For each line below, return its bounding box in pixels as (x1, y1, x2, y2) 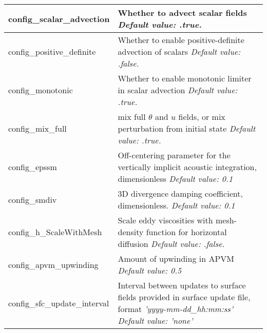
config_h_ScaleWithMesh (8, 226, 102, 238)
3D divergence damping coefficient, (118, 188, 243, 199)
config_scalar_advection (8, 12, 110, 25)
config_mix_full (8, 122, 67, 134)
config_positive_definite (8, 46, 96, 57)
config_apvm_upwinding (8, 258, 99, 270)
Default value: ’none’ (118, 315, 193, 326)
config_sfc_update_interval (8, 297, 109, 309)
